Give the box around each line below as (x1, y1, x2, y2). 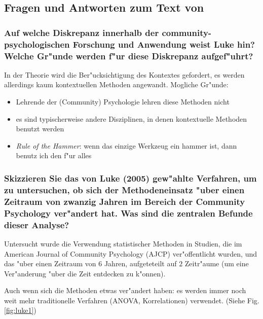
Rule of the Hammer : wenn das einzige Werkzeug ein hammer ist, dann (16, 140, 237, 151)
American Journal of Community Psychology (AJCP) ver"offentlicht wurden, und (4, 248, 257, 259)
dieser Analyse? (4, 218, 69, 231)
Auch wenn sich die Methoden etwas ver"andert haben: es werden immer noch (4, 285, 246, 296)
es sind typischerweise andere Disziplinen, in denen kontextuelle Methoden (16, 113, 247, 124)
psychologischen (4, 38, 70, 50)
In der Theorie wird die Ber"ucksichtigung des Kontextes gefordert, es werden (4, 69, 245, 80)
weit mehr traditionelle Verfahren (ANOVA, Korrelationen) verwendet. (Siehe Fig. (4, 295, 259, 305)
